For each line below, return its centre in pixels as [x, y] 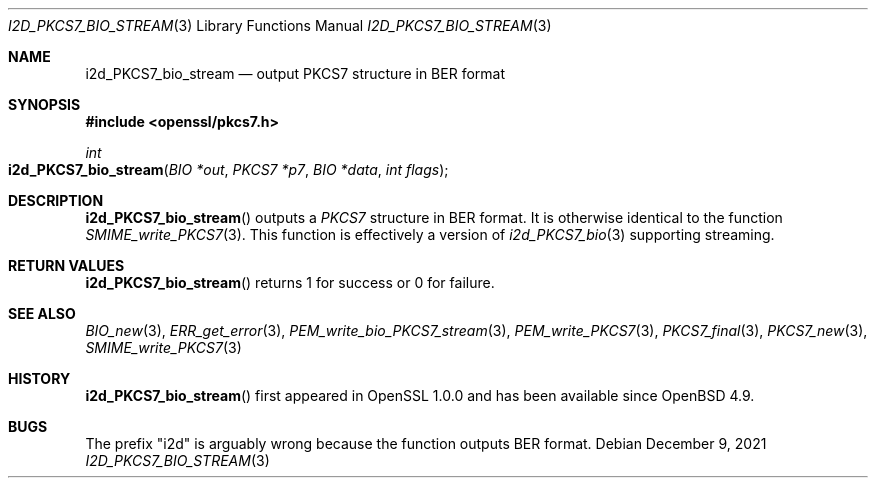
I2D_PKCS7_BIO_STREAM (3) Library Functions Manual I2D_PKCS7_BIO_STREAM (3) [280, 25]
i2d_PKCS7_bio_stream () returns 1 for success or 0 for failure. [290, 282]
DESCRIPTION [56, 200]
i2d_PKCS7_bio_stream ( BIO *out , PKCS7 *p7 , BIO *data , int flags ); [228, 169]
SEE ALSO [42, 313]
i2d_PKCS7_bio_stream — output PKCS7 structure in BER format [295, 73]
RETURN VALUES [66, 265]
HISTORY [39, 378]
